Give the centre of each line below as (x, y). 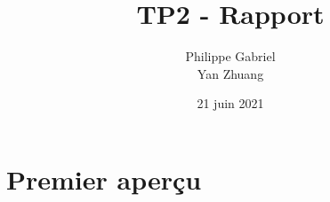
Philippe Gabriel (230, 56)
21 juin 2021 (230, 103)
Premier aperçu (104, 179)
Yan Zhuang (230, 73)
